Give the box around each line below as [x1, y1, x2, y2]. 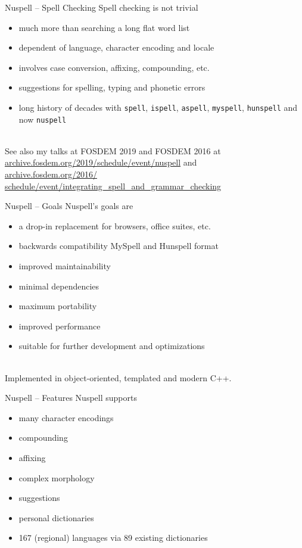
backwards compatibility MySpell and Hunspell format [18, 239, 219, 252]
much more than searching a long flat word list [18, 21, 190, 33]
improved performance [18, 319, 101, 332]
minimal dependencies [18, 279, 99, 292]
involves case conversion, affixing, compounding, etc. [18, 61, 210, 73]
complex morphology [18, 471, 95, 484]
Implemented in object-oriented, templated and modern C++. [5, 371, 232, 384]
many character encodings [18, 411, 114, 424]
